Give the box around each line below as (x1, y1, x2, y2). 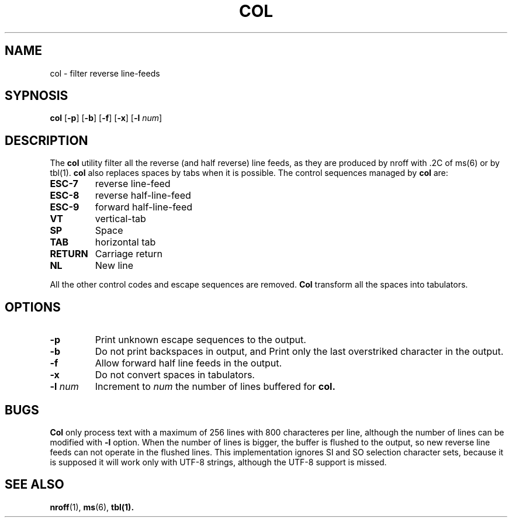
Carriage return (95, 248, 162, 260)
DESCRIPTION (5, 133, 88, 148)
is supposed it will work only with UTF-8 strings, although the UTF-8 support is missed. (50, 457, 387, 467)
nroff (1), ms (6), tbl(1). (50, 502, 134, 512)
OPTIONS (5, 299, 61, 314)
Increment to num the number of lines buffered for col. (95, 381, 335, 393)
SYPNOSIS (5, 88, 68, 103)
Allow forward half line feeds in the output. (95, 357, 282, 369)
